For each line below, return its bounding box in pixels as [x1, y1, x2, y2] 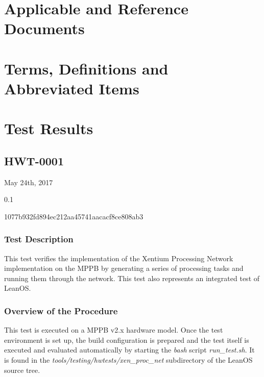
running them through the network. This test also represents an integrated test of [4, 272, 260, 283]
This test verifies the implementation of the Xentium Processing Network [4, 253, 233, 263]
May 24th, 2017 [4, 177, 53, 187]
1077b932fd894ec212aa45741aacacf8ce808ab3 [4, 211, 143, 221]
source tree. [4, 364, 40, 375]
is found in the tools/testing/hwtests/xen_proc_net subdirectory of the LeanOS [4, 355, 253, 365]
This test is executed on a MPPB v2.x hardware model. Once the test [4, 324, 223, 335]
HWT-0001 [4, 153, 64, 168]
